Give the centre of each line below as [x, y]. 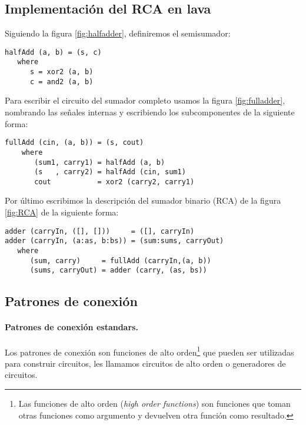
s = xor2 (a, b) [61, 72]
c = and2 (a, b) [61, 82]
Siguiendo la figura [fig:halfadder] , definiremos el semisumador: [118, 33]
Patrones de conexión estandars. [71, 327]
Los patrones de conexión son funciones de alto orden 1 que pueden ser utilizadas [149, 351]
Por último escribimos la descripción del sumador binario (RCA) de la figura [143, 200]
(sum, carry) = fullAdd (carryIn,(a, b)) [120, 260]
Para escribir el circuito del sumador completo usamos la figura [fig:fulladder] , [145, 100]
